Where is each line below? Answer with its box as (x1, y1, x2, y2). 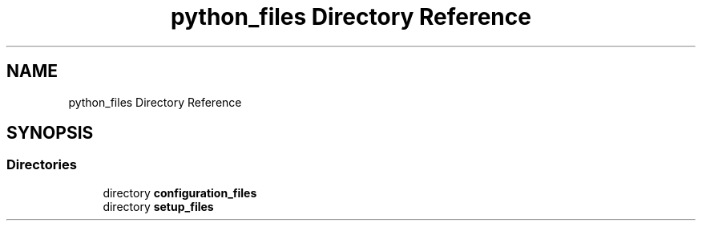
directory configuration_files (103, 185, 257, 200)
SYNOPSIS (6, 123, 94, 144)
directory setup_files (103, 199, 214, 213)
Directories (6, 156, 77, 173)
